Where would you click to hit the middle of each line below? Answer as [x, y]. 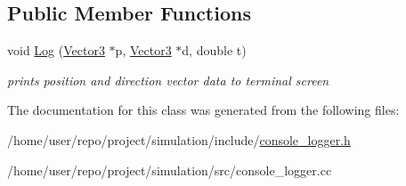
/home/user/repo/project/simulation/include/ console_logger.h [179, 139]
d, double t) [214, 50]
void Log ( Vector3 [56, 50]
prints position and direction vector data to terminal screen [168, 80]
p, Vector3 [143, 50]
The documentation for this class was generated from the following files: [203, 110]
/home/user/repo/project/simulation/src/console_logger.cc [170, 170]
